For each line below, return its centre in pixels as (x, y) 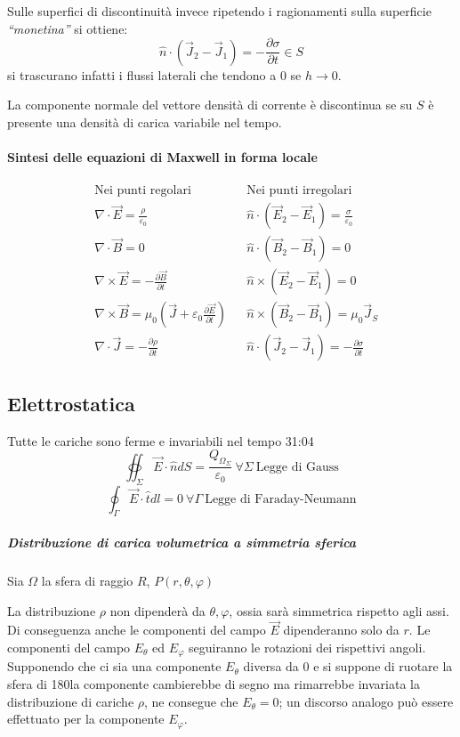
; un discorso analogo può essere (366, 701)
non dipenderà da (157, 610)
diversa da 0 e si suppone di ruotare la (348, 666)
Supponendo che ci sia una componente (114, 666)
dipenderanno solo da (341, 630)
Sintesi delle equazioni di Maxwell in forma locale (162, 157)
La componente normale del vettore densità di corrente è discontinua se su (210, 105)
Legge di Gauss (297, 467)
